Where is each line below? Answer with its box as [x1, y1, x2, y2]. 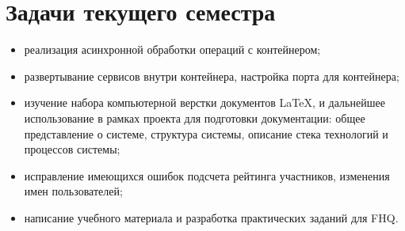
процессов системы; [24, 141, 120, 157]
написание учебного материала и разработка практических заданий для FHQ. [24, 209, 399, 225]
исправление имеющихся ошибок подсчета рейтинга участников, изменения [24, 167, 390, 184]
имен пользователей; [24, 183, 123, 199]
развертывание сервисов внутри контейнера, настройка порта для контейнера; [24, 67, 399, 84]
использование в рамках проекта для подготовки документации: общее [24, 109, 365, 126]
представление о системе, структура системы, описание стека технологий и [24, 125, 388, 142]
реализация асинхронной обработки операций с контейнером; [24, 41, 321, 58]
